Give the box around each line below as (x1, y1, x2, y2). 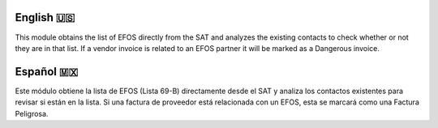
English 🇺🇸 (15, 11, 75, 24)
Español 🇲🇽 (15, 65, 79, 79)
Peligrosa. (15, 109, 49, 118)
